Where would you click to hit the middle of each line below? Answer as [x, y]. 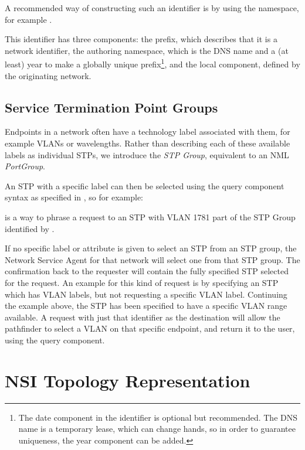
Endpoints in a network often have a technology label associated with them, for [148, 132]
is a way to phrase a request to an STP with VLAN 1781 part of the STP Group [150, 217]
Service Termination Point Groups [111, 107]
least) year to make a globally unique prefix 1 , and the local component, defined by [152, 63]
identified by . [30, 228]
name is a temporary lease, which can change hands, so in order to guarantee [157, 429]
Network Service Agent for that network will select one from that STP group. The [152, 259]
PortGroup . [25, 166]
